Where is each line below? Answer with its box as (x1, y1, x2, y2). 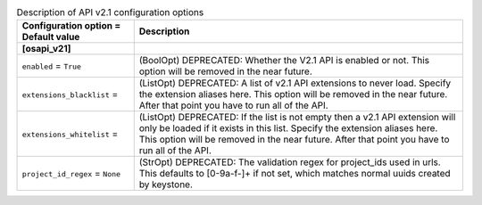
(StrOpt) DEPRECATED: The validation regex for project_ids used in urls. (138, 156, 441, 168)
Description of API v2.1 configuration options (16, 6, 204, 19)
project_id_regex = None (21, 168, 120, 180)
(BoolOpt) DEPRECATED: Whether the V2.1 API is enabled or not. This (138, 54, 430, 67)
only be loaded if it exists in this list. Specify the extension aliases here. (138, 122, 438, 135)
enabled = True (21, 60, 82, 72)
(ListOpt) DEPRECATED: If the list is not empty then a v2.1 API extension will (138, 111, 456, 124)
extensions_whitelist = (21, 127, 119, 140)
